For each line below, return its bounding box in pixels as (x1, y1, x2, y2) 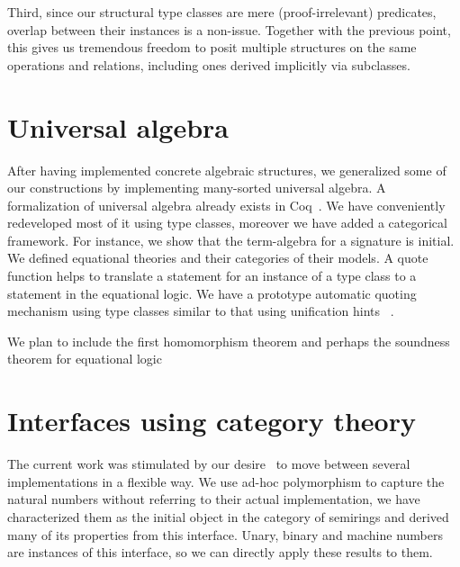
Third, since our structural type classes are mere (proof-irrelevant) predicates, (7, 3, 437, 21)
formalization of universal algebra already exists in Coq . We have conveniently (7, 195, 446, 214)
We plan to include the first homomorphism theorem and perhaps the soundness (7, 331, 450, 350)
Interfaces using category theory (7, 402, 416, 439)
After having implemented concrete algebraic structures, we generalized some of (7, 160, 446, 179)
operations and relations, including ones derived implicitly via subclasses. (7, 55, 410, 74)
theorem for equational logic (7, 349, 162, 368)
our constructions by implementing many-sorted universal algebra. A (7, 178, 386, 197)
